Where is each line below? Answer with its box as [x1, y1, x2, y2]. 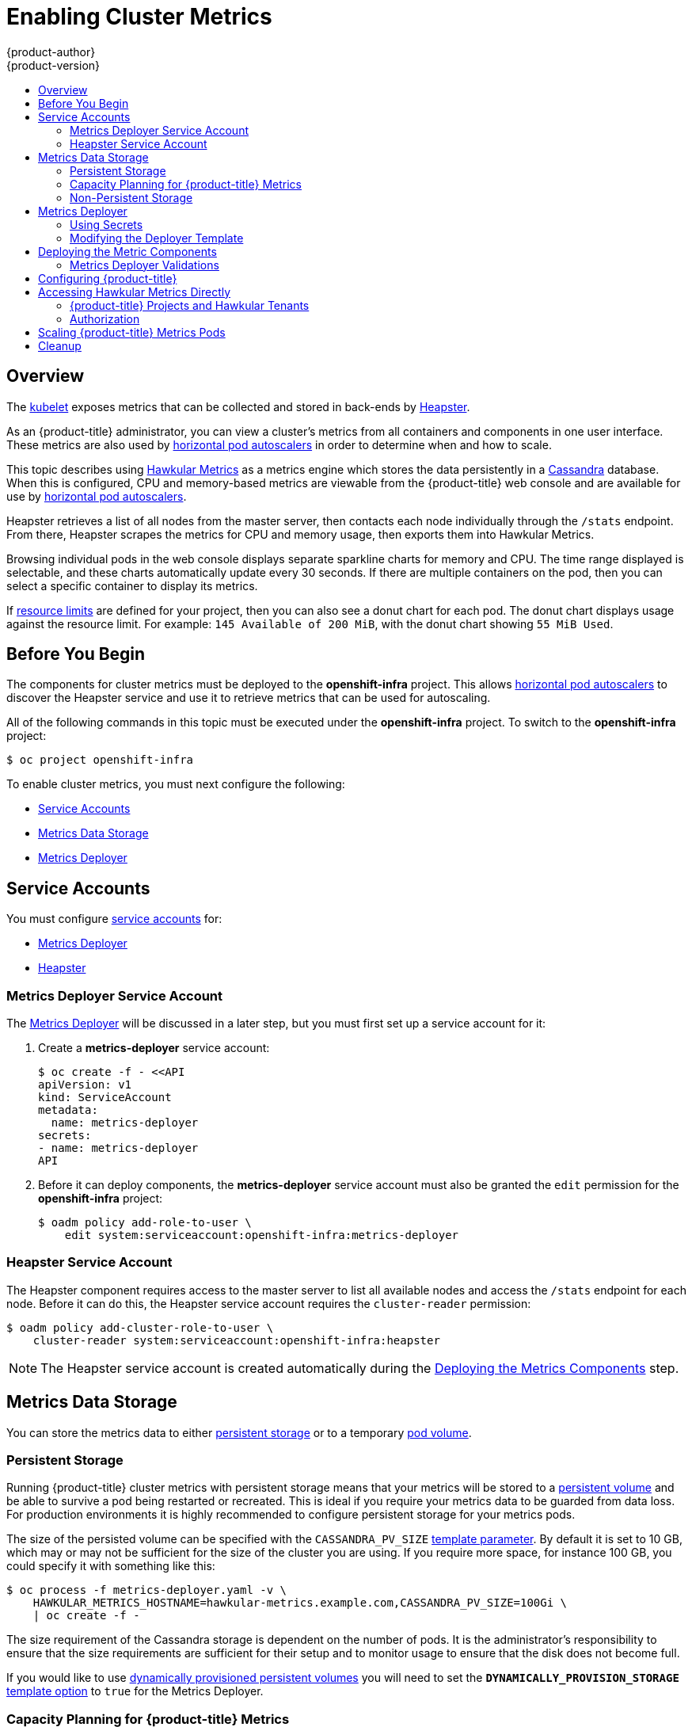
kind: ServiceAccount [38, 1091, 172, 1104]
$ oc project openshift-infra [6, 753, 194, 767]
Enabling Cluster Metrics [6, 3, 272, 30]
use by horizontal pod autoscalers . [6, 489, 187, 503]
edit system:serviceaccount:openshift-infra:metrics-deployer [64, 1229, 459, 1242]
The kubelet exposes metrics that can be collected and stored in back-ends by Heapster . [6, 399, 470, 414]
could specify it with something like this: [6, 1559, 215, 1573]
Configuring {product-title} [38, 271, 177, 285]
